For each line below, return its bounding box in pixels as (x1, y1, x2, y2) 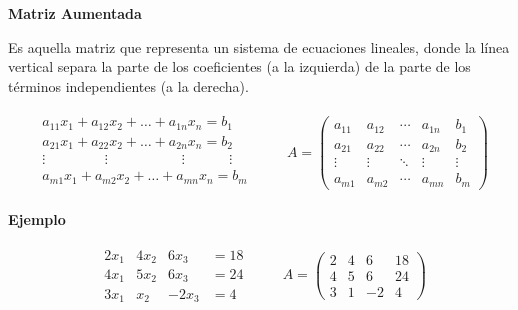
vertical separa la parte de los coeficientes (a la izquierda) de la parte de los (8, 56, 471, 77)
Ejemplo (8, 208, 66, 229)
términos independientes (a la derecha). (8, 75, 249, 96)
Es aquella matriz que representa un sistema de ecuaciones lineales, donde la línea (8, 36, 510, 57)
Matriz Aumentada (8, 3, 142, 23)
